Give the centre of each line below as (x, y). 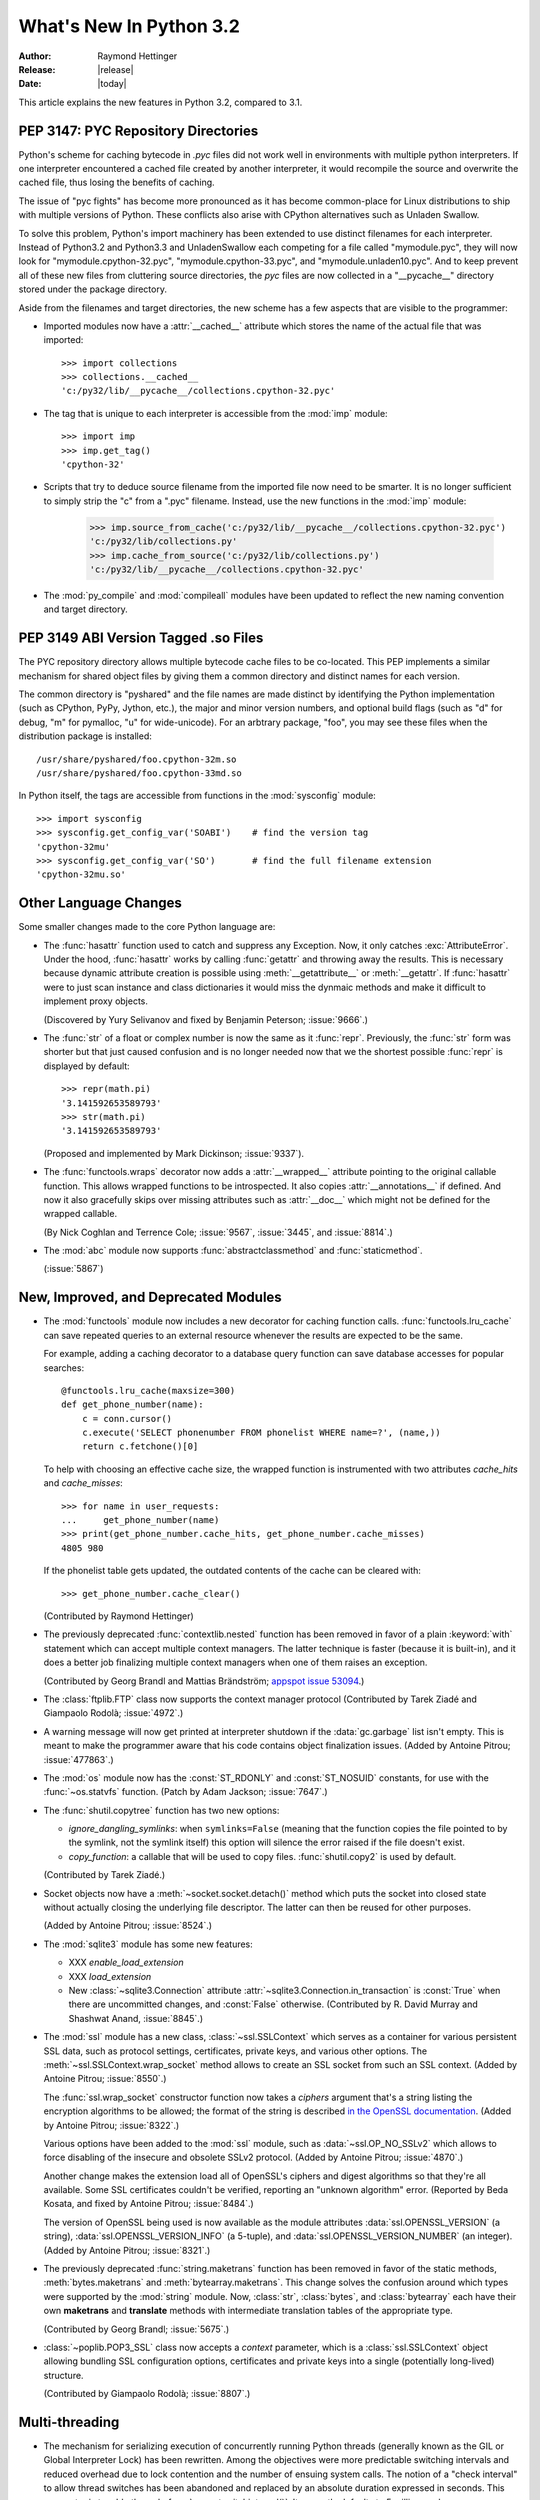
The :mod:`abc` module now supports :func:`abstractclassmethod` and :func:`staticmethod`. (233, 1251)
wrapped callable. (80, 1214)
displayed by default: (86, 1066)
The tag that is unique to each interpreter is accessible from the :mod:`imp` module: (216, 413)
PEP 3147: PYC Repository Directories (138, 130)
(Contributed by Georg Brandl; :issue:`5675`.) (136, 2329)
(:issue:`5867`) (73, 1269)
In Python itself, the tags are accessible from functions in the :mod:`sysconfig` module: (197, 796)
